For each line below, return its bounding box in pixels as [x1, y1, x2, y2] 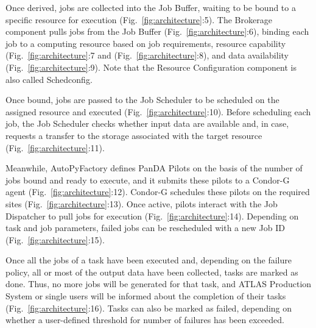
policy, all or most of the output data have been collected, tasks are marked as [5, 265, 298, 278]
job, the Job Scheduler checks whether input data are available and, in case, [5, 117, 289, 130]
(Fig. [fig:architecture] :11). [5, 141, 105, 154]
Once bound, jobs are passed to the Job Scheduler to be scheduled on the [5, 93, 279, 106]
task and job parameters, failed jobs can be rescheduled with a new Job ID [5, 221, 285, 234]
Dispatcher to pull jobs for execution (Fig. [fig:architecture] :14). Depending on [5, 209, 299, 222]
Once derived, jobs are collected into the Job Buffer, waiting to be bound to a [5, 1, 296, 13]
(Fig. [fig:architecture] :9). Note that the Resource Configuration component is [5, 60, 297, 73]
